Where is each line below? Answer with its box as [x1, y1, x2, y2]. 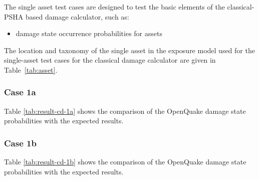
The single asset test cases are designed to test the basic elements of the [4, 2, 225, 12]
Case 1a [4, 86, 36, 98]
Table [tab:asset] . [4, 64, 58, 75]
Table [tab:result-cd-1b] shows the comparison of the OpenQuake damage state [4, 156, 246, 167]
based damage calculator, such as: [25, 11, 129, 22]
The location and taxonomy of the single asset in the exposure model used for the [4, 45, 255, 55]
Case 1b [4, 136, 37, 149]
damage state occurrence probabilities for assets [16, 28, 162, 39]
